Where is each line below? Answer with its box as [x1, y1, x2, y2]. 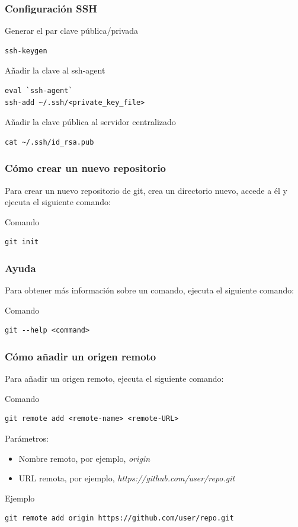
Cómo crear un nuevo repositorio [5, 161, 166, 175]
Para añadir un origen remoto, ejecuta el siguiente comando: [5, 372, 224, 385]
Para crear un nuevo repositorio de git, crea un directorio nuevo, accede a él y [5, 184, 287, 196]
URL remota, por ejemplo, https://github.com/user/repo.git [18, 472, 235, 484]
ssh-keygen [5, 46, 47, 55]
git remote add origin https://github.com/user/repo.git [5, 514, 234, 523]
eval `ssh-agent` [5, 87, 73, 95]
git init [5, 238, 39, 247]
